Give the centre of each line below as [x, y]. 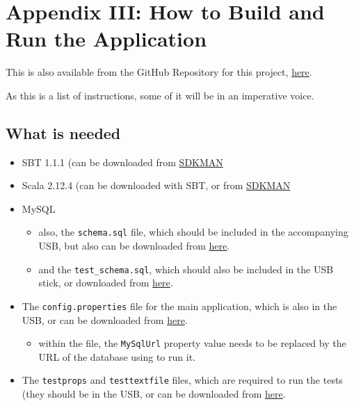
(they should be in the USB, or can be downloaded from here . [154, 394]
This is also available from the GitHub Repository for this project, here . [159, 72]
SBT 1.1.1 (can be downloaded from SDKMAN [122, 162]
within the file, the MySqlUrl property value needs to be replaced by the [192, 343]
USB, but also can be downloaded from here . [134, 246]
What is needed [63, 132]
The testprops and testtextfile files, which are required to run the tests [182, 380]
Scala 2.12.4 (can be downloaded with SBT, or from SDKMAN [156, 185]
